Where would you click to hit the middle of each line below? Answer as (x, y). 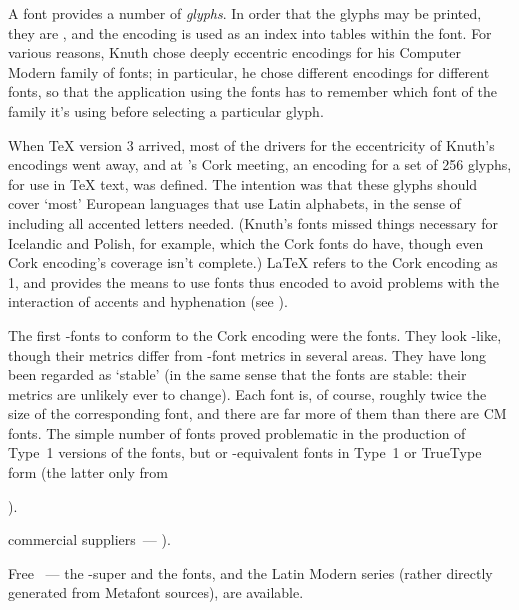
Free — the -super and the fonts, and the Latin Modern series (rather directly (250, 572)
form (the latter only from (88, 472)
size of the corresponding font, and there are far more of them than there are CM (257, 413)
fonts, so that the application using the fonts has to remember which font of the (252, 91)
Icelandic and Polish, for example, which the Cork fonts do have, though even (246, 242)
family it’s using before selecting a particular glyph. (166, 110)
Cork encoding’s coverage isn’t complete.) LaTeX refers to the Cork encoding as (253, 262)
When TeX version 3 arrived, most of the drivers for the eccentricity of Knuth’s (251, 144)
